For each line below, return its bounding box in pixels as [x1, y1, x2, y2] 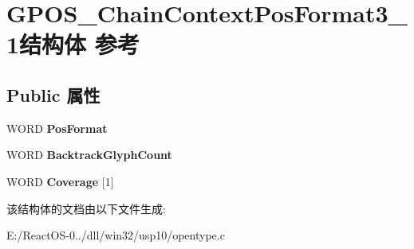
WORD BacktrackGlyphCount [6, 146, 172, 163]
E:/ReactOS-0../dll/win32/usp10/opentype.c [6, 227, 225, 243]
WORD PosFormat [6, 119, 108, 136]
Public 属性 [6, 82, 101, 107]
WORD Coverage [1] [6, 173, 114, 189]
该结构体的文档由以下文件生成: [6, 200, 166, 216]
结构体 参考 [19, 28, 140, 60]
